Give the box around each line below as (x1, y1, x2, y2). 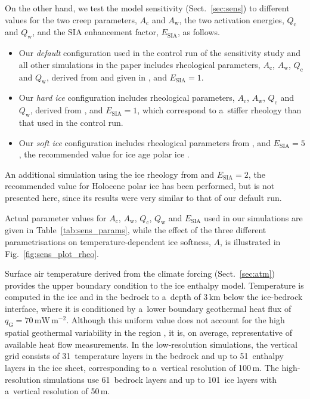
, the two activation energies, (179, 13, 284, 26)
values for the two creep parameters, (5, 13, 137, 26)
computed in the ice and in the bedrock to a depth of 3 (5, 290, 208, 303)
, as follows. (177, 26, 220, 38)
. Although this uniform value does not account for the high (66, 314, 285, 326)
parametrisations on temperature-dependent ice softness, (5, 235, 211, 248)
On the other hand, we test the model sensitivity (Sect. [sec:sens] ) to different (5, 2, 290, 14)
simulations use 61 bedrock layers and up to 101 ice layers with (43, 373, 277, 385)
